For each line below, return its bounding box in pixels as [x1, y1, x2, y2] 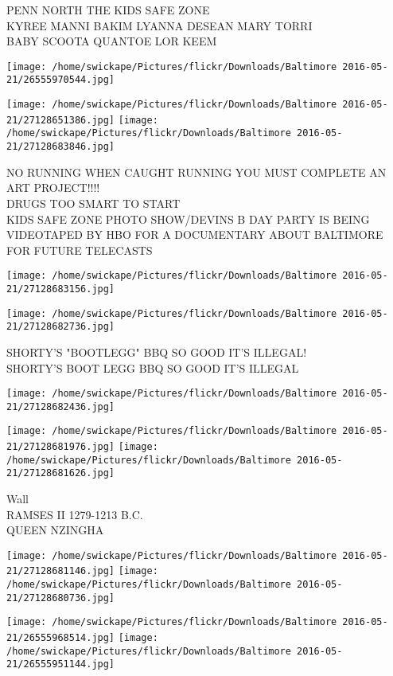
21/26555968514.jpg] [6, 632, 115, 644]
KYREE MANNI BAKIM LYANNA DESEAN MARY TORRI [6, 17, 313, 33]
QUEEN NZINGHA [6, 522, 104, 538]
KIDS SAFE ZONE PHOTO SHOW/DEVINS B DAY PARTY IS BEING [6, 210, 370, 227]
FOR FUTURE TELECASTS [6, 241, 153, 258]
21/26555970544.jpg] [6, 74, 115, 86]
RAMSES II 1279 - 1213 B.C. [6, 506, 143, 522]
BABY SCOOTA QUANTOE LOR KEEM [6, 33, 217, 49]
